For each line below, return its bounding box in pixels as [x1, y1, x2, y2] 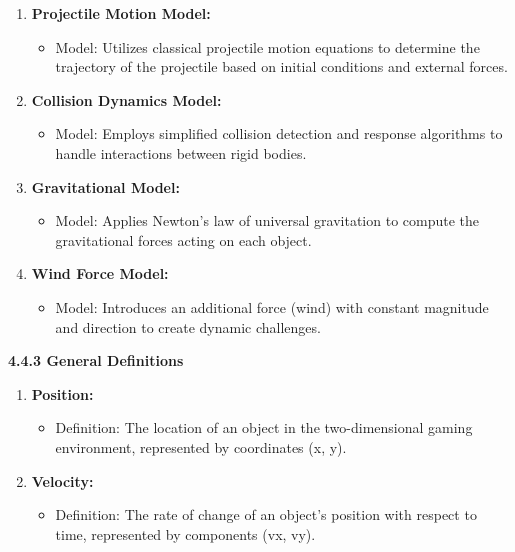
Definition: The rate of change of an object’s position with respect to [55, 504, 477, 525]
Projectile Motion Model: [31, 3, 211, 23]
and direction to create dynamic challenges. [55, 316, 321, 337]
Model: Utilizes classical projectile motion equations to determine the [55, 36, 480, 57]
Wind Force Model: [31, 263, 169, 284]
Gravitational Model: [31, 176, 180, 197]
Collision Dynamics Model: [31, 89, 222, 110]
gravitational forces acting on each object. [55, 229, 312, 250]
